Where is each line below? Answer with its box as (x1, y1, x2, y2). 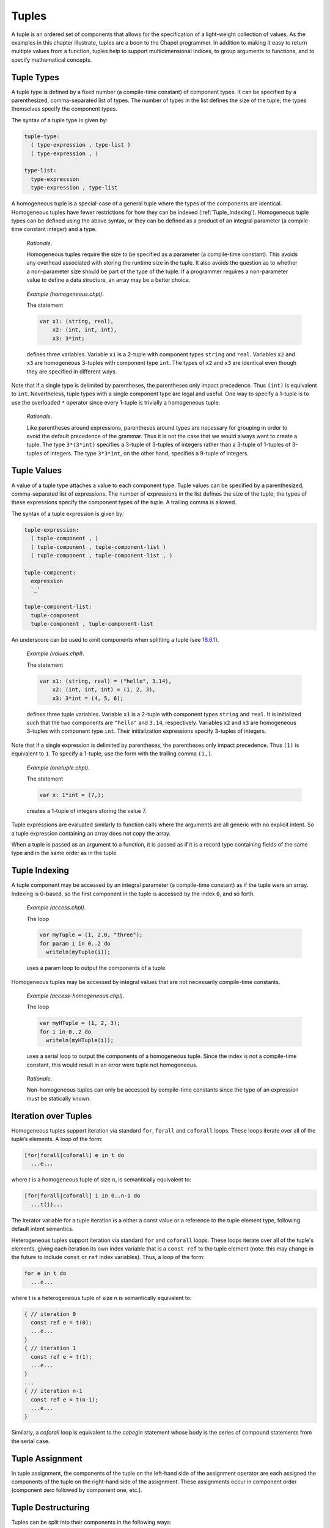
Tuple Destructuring (11, 1502, 90, 1513)
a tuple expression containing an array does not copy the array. (11, 829, 171, 837)
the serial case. (11, 1437, 50, 1445)
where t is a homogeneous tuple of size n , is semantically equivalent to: (11, 1176, 192, 1183)
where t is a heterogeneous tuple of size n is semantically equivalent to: (11, 1294, 192, 1301)
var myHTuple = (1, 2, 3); (39, 1019, 120, 1027)
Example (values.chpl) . (26, 650, 85, 657)
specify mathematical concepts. (11, 56, 92, 64)
